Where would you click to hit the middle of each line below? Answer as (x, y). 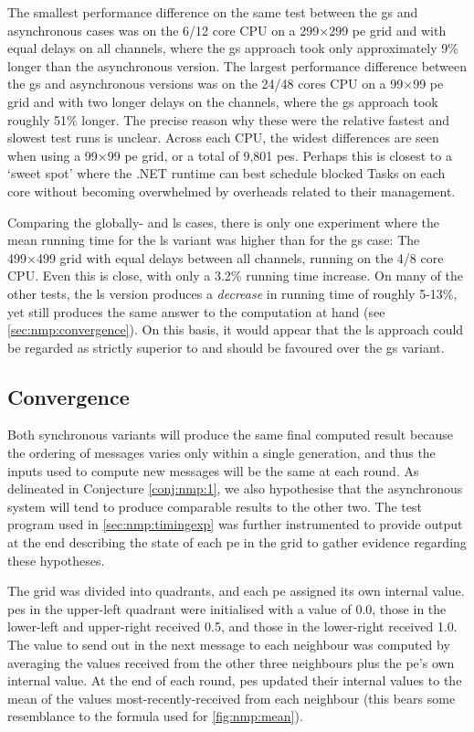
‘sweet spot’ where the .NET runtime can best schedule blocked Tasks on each (226, 173)
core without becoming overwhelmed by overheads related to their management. (232, 191)
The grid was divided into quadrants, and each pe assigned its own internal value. (236, 591)
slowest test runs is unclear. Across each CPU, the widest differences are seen (223, 138)
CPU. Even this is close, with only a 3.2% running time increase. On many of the (235, 276)
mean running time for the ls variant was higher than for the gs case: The (214, 240)
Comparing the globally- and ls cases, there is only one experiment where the (223, 222)
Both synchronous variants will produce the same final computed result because (231, 435)
